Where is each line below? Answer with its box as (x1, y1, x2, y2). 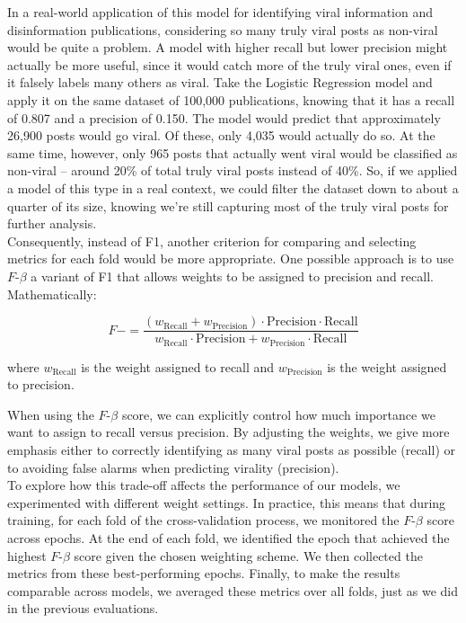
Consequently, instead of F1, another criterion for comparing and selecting (7, 231, 417, 250)
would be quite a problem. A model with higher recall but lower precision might (7, 38, 448, 57)
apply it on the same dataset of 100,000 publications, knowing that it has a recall (7, 90, 455, 109)
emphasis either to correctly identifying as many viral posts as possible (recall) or (7, 440, 455, 458)
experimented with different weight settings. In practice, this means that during (7, 493, 446, 512)
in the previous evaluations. (7, 599, 159, 618)
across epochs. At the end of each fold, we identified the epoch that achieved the (7, 528, 450, 547)
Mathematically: (7, 284, 97, 303)
